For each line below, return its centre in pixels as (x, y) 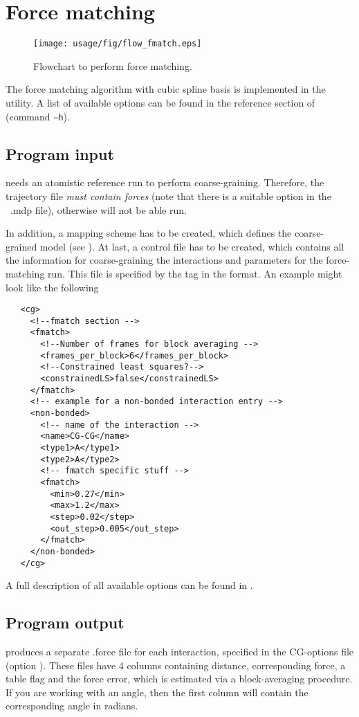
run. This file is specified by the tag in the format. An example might (195, 273)
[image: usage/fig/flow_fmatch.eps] (118, 44)
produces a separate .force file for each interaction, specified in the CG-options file (180, 652)
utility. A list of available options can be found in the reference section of (160, 102)
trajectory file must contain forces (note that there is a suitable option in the (168, 196)
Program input (60, 153)
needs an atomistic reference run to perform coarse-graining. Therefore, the (165, 182)
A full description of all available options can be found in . (129, 585)
